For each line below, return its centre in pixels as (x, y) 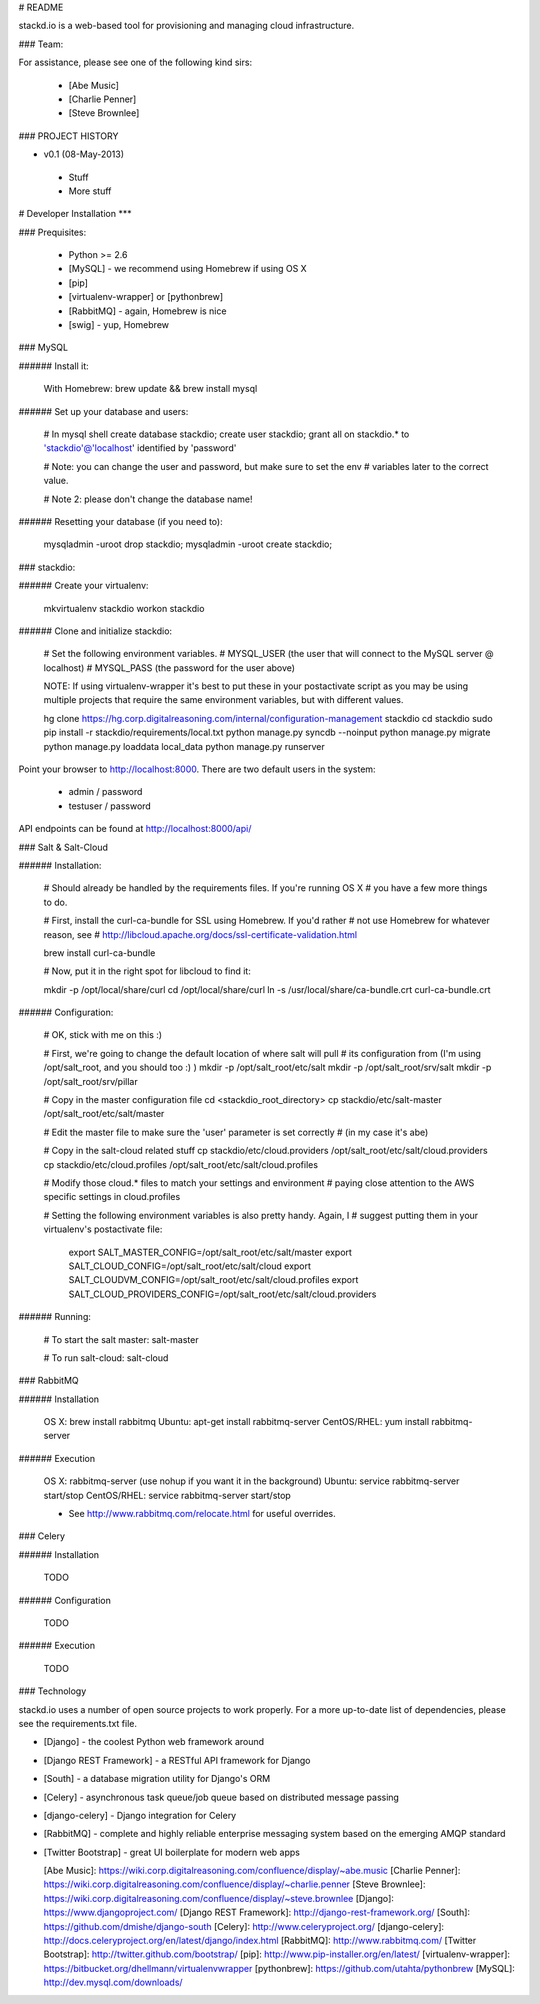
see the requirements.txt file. (77, 1723)
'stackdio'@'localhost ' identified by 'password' (140, 448)
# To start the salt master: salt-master (121, 1339)
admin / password (105, 792)
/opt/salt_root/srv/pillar (91, 1081)
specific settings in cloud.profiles (112, 1197)
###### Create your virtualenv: (83, 586)
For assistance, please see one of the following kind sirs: (135, 62)
